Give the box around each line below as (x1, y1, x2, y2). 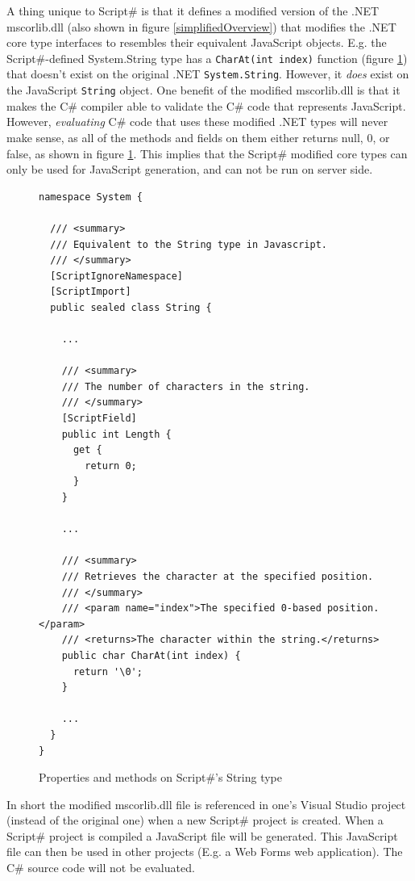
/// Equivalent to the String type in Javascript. (50, 238, 327, 250)
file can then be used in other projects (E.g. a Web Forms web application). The (6, 843, 403, 860)
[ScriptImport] (50, 286, 131, 298)
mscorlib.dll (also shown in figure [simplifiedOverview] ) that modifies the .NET (6, 18, 396, 35)
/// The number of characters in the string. (61, 380, 310, 392)
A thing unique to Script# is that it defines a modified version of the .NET (6, 2, 380, 19)
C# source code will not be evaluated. (6, 859, 195, 876)
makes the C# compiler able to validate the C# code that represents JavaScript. (6, 97, 406, 114)
